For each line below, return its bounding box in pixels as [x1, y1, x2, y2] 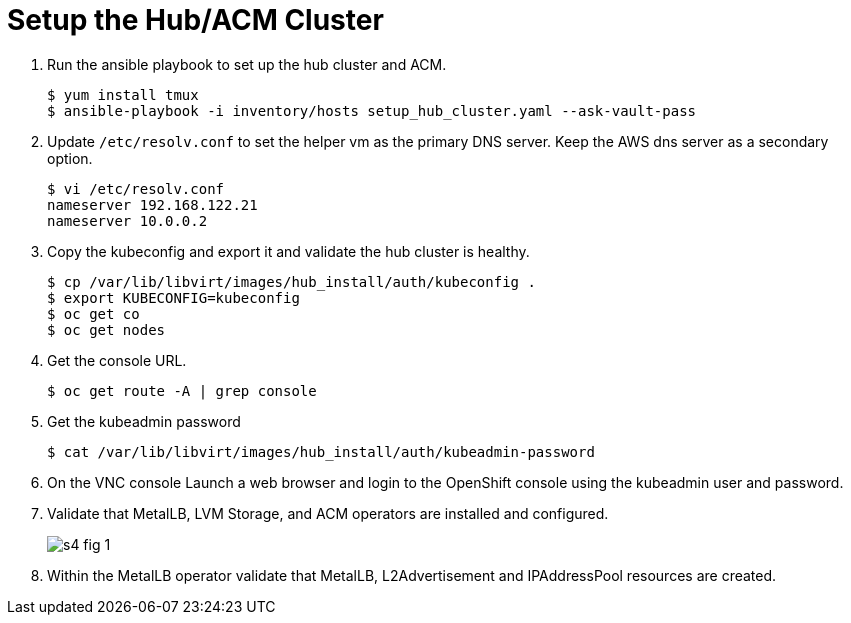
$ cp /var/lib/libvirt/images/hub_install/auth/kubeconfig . [47, 273, 536, 290]
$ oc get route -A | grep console [47, 382, 317, 399]
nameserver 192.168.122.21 [47, 196, 258, 213]
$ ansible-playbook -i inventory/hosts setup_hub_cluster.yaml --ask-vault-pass [47, 102, 697, 119]
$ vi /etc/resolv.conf [47, 180, 225, 197]
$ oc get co [47, 305, 140, 322]
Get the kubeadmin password [47, 412, 241, 430]
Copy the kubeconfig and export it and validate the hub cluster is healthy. [47, 242, 530, 260]
